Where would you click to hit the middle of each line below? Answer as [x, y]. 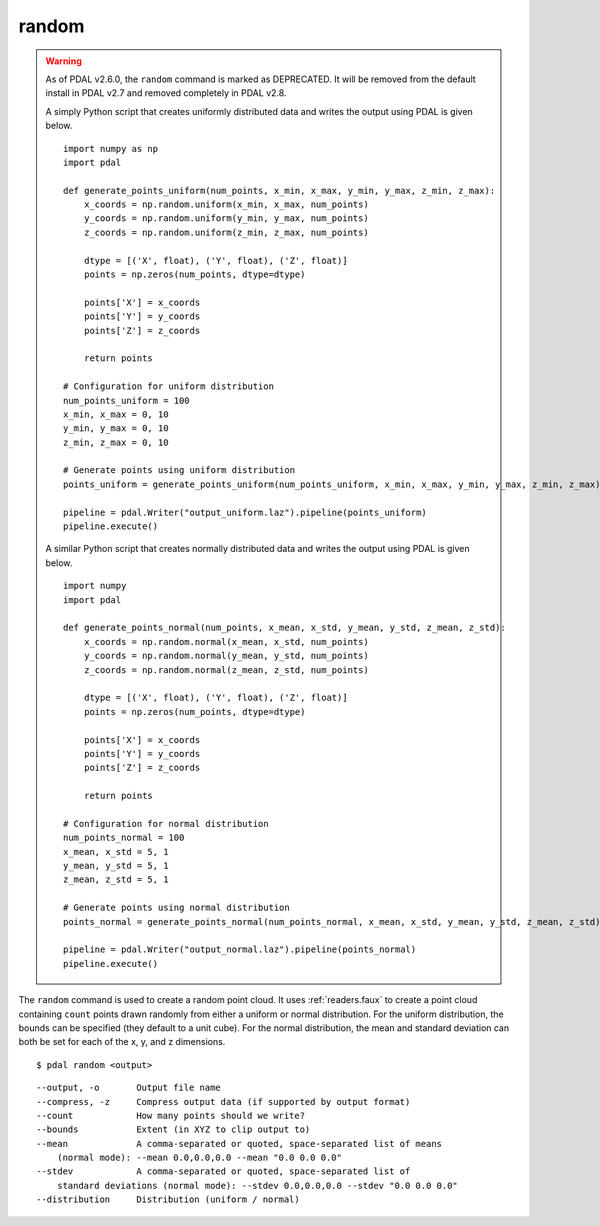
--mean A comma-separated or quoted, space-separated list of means [239, 1143]
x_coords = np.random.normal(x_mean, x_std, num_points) [226, 641]
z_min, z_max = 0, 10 [116, 442]
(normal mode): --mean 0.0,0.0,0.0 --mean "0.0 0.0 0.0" [199, 1158]
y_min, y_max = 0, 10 [116, 428]
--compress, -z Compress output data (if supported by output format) [223, 1101]
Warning [63, 61]
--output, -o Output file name [129, 1088]
